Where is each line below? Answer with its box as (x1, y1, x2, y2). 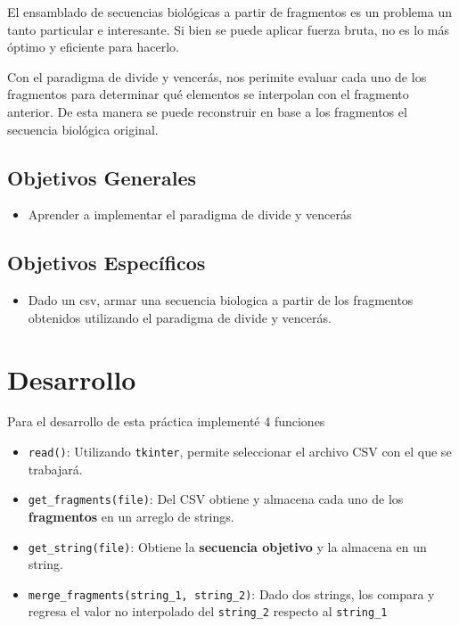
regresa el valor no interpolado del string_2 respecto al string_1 (28, 602, 388, 621)
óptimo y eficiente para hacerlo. (7, 37, 179, 56)
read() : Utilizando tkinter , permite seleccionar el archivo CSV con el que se (28, 442, 452, 461)
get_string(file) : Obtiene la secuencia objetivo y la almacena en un (28, 537, 427, 556)
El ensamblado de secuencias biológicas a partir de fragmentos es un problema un (7, 3, 452, 21)
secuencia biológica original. (7, 119, 159, 138)
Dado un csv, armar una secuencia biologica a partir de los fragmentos (28, 291, 414, 309)
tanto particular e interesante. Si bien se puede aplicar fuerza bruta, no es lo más (7, 20, 449, 38)
